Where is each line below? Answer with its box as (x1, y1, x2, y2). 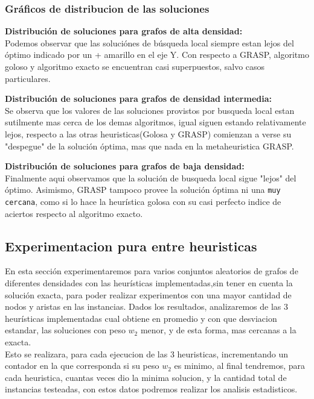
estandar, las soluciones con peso (5, 324, 126, 336)
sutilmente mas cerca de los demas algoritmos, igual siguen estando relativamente (5, 116, 306, 128)
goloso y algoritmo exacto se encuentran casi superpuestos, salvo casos (5, 60, 265, 72)
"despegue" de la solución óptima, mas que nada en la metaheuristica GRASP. (5, 139, 294, 152)
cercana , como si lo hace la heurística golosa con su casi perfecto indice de (5, 195, 281, 207)
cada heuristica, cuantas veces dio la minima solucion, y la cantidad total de (5, 371, 287, 383)
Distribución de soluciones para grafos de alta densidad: (5, 25, 243, 37)
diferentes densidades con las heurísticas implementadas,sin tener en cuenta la (5, 277, 293, 289)
